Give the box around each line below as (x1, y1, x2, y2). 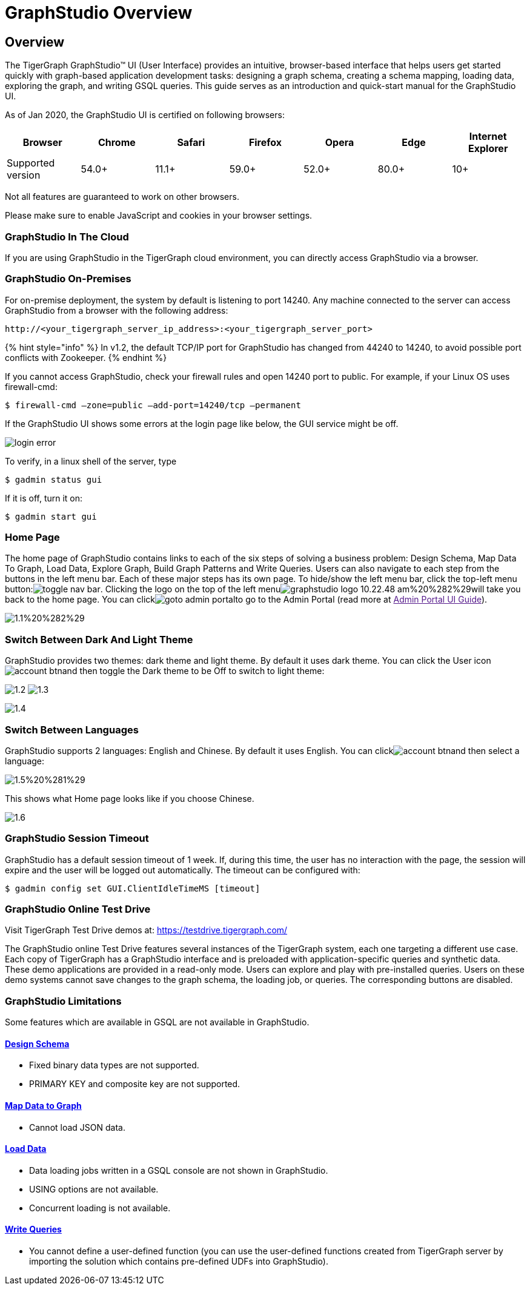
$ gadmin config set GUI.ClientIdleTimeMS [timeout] (5, 883, 260, 893)
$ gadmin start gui (5, 511, 97, 521)
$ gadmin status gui (5, 474, 102, 485)
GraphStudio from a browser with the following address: (5, 305, 228, 316)
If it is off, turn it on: (5, 492, 83, 503)
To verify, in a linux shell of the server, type (5, 455, 177, 466)
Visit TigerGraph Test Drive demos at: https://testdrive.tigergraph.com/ (5, 925, 288, 936)
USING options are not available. (29, 1183, 159, 1194)
